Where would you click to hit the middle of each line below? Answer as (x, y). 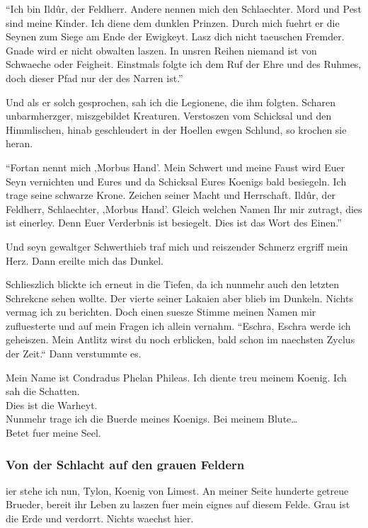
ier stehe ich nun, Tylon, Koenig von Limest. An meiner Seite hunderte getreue (177, 490)
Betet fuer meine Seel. (53, 433)
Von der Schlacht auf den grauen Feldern (125, 464)
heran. (19, 143)
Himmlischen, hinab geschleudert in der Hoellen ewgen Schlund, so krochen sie (176, 129)
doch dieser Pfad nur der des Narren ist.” (94, 78)
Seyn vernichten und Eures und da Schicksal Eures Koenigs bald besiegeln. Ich (176, 181)
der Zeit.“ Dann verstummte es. (74, 354)
